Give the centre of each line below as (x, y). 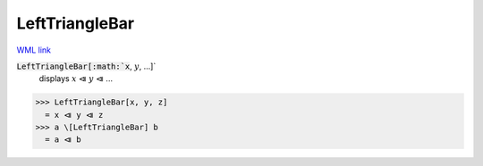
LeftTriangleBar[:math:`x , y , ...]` (86, 66)
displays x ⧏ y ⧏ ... (76, 79)
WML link (34, 50)
